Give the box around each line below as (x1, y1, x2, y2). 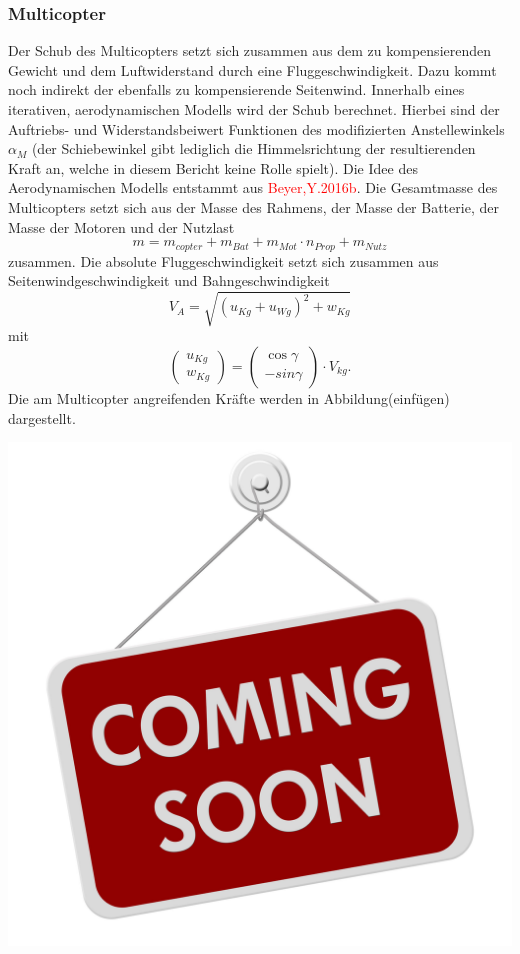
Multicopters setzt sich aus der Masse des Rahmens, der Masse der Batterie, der (8, 196, 499, 217)
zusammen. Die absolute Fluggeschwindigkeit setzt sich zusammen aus (8, 250, 439, 271)
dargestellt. (8, 407, 76, 428)
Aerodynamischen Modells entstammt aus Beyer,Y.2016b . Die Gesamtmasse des (8, 177, 498, 198)
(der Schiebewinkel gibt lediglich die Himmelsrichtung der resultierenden (31, 138, 476, 159)
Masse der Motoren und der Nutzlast (8, 216, 235, 237)
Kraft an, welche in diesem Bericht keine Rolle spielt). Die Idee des (8, 157, 418, 178)
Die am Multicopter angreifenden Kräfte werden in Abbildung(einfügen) (8, 387, 450, 408)
